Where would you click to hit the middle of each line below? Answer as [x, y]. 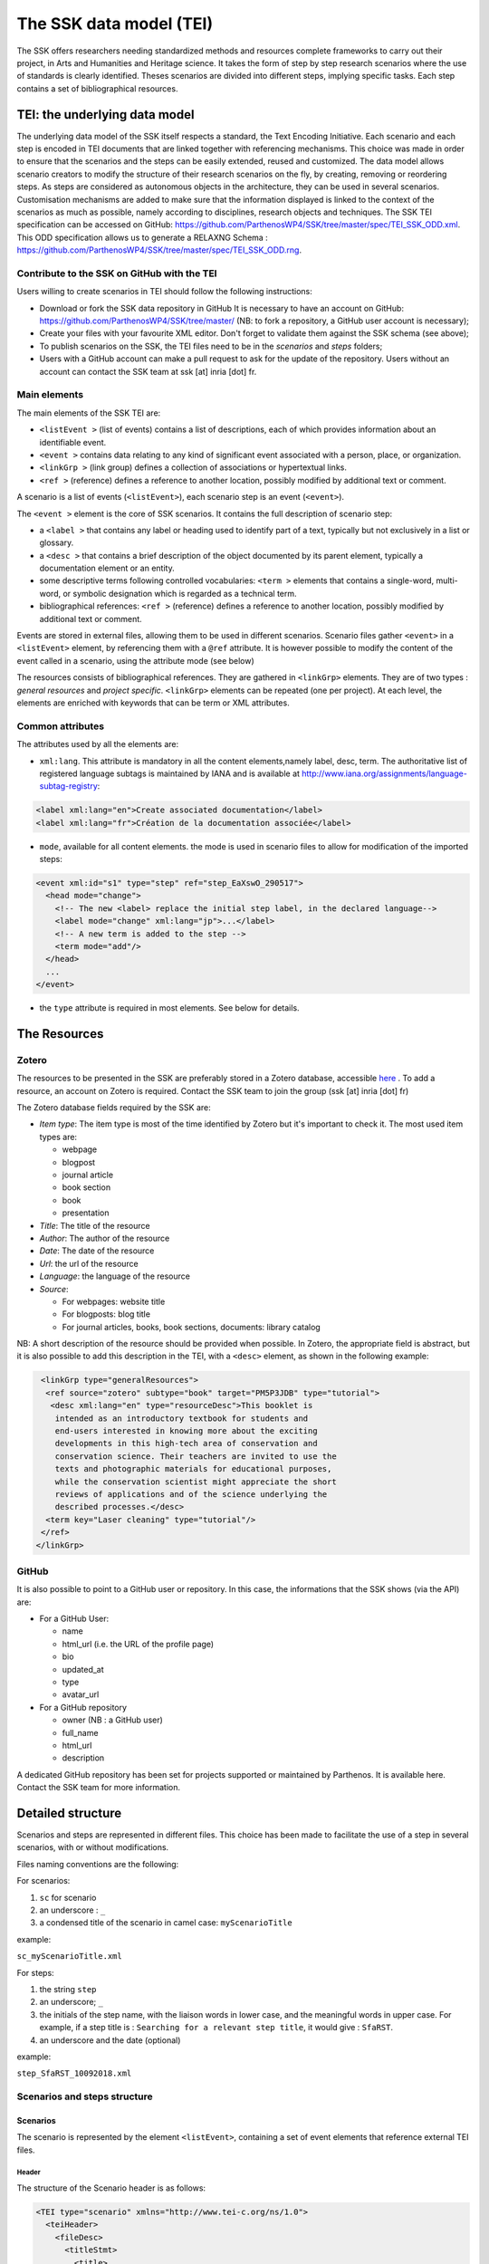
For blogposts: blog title [106, 1314]
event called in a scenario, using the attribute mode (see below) [136, 660]
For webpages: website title [114, 1301]
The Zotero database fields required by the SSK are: [114, 1108]
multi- [447, 580]
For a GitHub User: [74, 1619]
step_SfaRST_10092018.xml [74, 2073]
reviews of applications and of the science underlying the [191, 1494]
